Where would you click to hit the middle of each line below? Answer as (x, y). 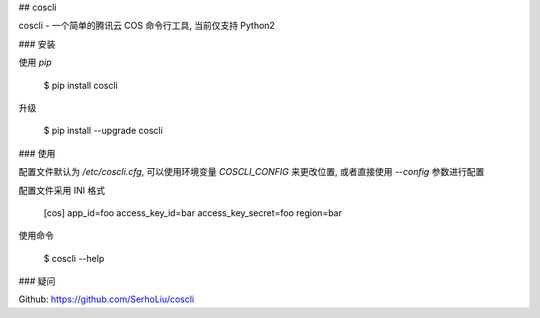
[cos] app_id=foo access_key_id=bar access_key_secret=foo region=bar (192, 212)
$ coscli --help (74, 258)
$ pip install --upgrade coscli (103, 131)
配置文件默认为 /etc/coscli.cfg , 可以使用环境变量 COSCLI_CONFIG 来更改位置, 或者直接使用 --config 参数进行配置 (251, 172)
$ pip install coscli (81, 85)
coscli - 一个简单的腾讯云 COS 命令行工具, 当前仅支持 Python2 (146, 26)
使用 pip (35, 62)
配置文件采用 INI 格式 (61, 190)
